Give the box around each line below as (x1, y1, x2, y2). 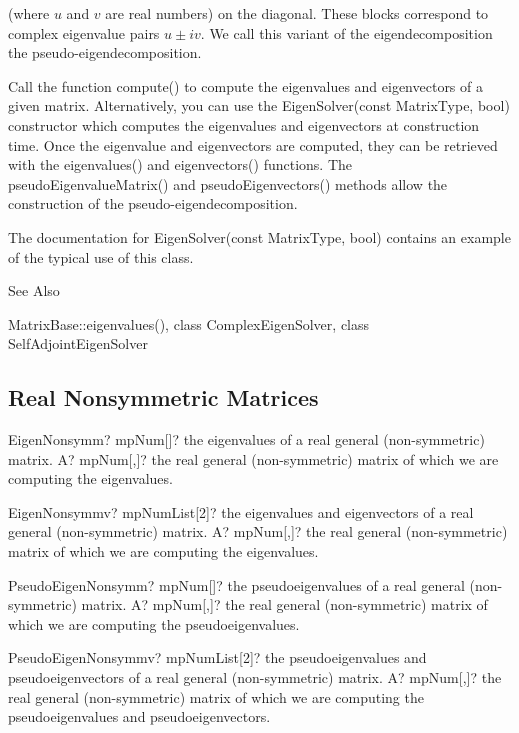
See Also (8, 280, 60, 301)
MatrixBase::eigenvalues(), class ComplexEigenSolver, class (8, 313, 370, 334)
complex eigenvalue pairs (8, 22, 160, 43)
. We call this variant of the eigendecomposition (200, 22, 493, 43)
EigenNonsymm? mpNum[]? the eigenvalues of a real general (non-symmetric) (8, 429, 485, 450)
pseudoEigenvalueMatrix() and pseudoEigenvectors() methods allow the (8, 173, 448, 194)
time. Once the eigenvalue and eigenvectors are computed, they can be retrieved (8, 134, 498, 155)
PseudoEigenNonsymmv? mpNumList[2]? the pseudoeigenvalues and (8, 647, 427, 668)
